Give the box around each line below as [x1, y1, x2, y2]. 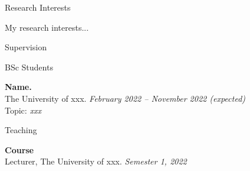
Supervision [5, 41, 47, 53]
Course [5, 143, 34, 156]
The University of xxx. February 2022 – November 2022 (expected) [5, 92, 246, 104]
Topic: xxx [5, 104, 41, 116]
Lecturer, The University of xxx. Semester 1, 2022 [5, 155, 187, 167]
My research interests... [5, 21, 89, 33]
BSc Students [5, 60, 53, 73]
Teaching [5, 124, 37, 136]
